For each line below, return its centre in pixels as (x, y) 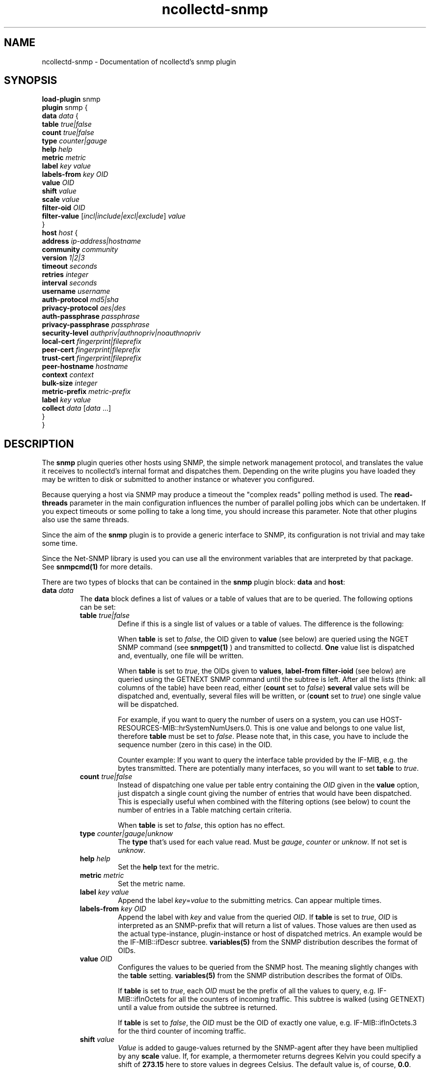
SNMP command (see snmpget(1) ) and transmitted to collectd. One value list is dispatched (266, 648)
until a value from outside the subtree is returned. (198, 1008)
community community (80, 250)
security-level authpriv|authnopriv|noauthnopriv (121, 333)
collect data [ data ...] (77, 408)
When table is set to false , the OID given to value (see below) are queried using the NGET (263, 639)
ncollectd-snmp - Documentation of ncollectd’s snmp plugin (139, 61)
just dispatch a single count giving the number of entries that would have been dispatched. (265, 793)
